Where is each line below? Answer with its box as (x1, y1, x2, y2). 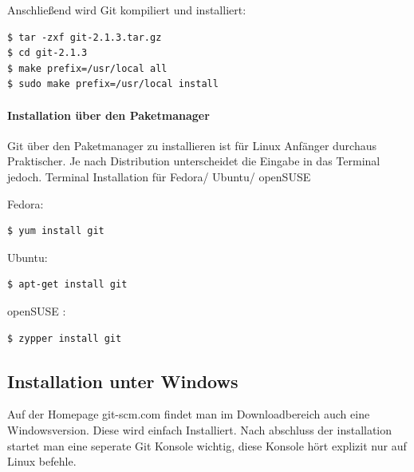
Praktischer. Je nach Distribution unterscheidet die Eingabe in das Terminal (7, 153, 380, 169)
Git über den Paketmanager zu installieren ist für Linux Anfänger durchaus (7, 137, 377, 153)
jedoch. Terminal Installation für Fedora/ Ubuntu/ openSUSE (7, 168, 311, 184)
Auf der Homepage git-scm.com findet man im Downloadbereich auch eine (7, 406, 370, 422)
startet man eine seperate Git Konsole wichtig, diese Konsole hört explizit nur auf (7, 437, 407, 454)
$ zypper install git (7, 332, 122, 344)
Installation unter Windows (7, 368, 239, 393)
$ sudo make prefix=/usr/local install (7, 78, 219, 90)
